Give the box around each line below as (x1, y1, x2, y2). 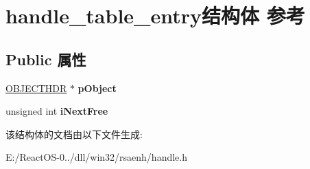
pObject (77, 80, 117, 95)
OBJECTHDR (5, 80, 67, 95)
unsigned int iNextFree (5, 104, 108, 118)
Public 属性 (5, 48, 86, 69)
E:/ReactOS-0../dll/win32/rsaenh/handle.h (5, 150, 188, 164)
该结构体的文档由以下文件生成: (5, 126, 143, 141)
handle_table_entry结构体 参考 (5, 1, 305, 30)
